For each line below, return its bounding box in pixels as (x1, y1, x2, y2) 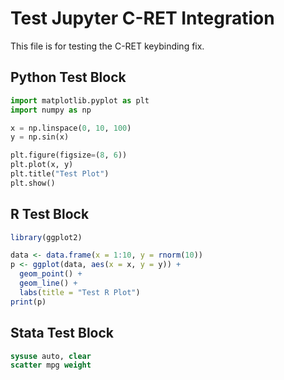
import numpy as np (10, 105, 92, 115)
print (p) (10, 297, 47, 307)
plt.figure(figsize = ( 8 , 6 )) (10, 150, 128, 161)
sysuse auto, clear (10, 351, 92, 361)
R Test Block (10, 206, 90, 223)
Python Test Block (10, 69, 127, 86)
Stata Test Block (10, 325, 115, 342)
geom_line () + (19, 278, 78, 289)
